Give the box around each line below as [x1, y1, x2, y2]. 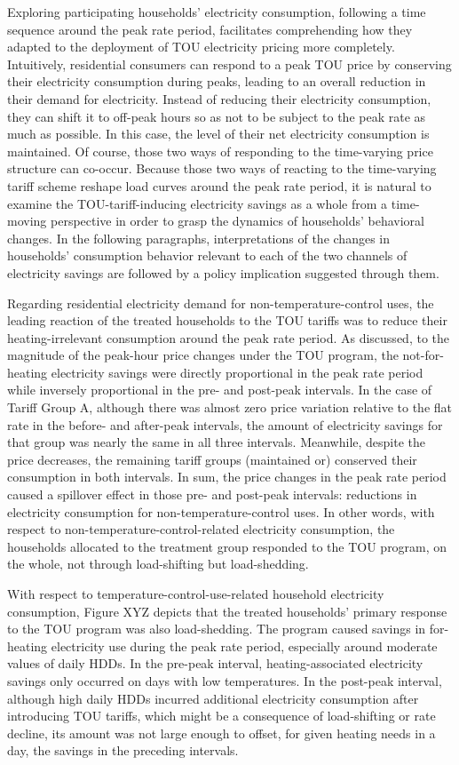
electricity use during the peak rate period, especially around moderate [51, 636, 438, 655]
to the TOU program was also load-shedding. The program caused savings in [7, 619, 426, 638]
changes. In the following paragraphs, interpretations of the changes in [7, 228, 390, 247]
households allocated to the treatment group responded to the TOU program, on [7, 537, 447, 555]
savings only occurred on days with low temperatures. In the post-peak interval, [7, 671, 442, 689]
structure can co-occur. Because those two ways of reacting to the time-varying [7, 159, 437, 178]
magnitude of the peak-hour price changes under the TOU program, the [7, 346, 399, 364]
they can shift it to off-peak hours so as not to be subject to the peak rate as [7, 107, 426, 125]
